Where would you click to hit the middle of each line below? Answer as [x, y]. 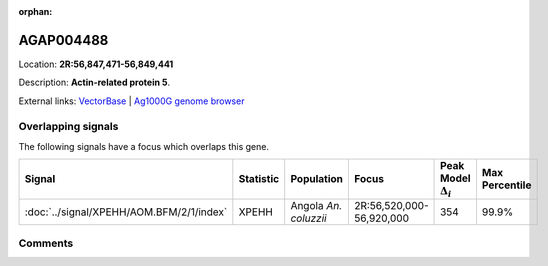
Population [317, 179]
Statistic [259, 179]
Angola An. [316, 205]
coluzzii [308, 218]
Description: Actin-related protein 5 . [94, 82]
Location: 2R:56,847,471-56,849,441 [96, 64]
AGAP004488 [63, 40]
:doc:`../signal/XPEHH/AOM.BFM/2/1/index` [126, 212]
